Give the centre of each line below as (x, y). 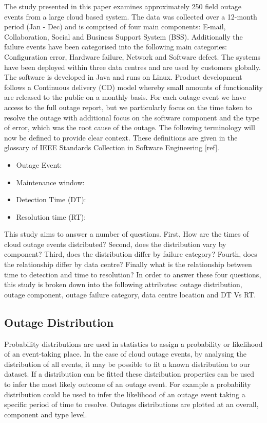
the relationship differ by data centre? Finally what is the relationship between (128, 264)
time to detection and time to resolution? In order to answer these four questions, (133, 274)
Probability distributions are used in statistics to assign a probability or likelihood (133, 343)
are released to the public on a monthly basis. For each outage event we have (125, 97)
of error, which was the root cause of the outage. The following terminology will (130, 127)
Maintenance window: (50, 182)
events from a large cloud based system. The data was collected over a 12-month (131, 16)
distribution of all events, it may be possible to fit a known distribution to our (127, 364)
